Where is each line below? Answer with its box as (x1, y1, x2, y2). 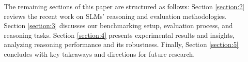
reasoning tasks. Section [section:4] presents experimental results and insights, (4, 30, 235, 40)
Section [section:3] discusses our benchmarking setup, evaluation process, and (4, 20, 233, 31)
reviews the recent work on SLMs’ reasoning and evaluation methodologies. (4, 11, 227, 21)
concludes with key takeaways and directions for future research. (4, 48, 195, 59)
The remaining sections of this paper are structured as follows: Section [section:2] (4, 1, 245, 11)
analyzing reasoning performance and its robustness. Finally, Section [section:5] (4, 39, 239, 49)
